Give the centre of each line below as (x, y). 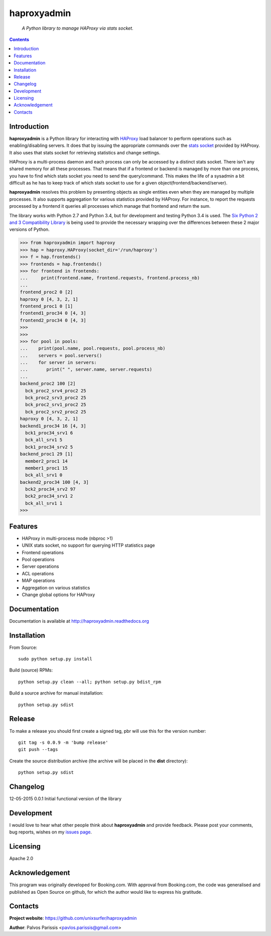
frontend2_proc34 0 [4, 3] (53, 320)
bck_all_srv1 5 (44, 440)
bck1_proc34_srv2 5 (49, 447)
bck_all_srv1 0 (44, 475)
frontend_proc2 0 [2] (46, 292)
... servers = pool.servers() (61, 355)
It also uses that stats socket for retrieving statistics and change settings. (85, 152)
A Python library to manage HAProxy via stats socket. (78, 28)
